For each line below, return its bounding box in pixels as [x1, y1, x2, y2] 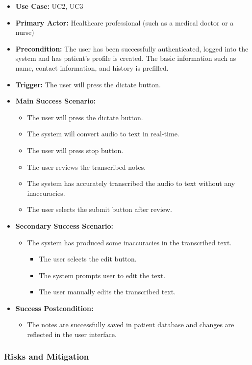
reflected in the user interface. [27, 329, 117, 339]
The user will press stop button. [27, 145, 124, 155]
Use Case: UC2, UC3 [15, 1, 83, 11]
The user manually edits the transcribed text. [39, 287, 176, 297]
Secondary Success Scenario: [15, 220, 114, 231]
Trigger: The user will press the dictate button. [15, 79, 161, 89]
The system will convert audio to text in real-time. [27, 129, 179, 139]
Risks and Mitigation [4, 350, 89, 362]
